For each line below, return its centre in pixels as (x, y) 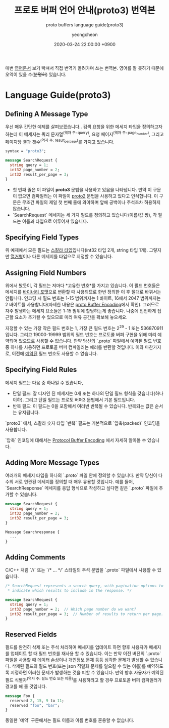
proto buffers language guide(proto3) (85, 25)
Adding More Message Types (52, 462)
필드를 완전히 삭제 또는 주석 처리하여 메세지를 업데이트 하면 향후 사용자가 (76, 647)
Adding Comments (35, 557)
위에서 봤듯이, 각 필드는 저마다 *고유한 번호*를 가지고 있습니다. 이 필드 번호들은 (83, 286)
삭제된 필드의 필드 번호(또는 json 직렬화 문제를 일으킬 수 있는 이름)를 (79, 666)
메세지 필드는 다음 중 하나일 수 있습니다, (44, 382)
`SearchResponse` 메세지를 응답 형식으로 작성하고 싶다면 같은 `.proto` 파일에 (81, 488)
